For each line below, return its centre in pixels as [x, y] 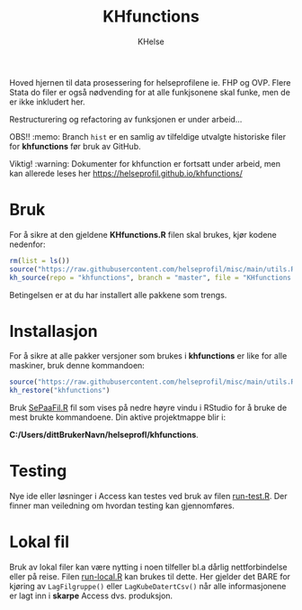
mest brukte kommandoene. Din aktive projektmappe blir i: [118, 417]
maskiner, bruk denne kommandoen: [77, 366]
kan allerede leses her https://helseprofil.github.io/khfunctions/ [126, 173]
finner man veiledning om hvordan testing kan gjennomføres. [122, 505]
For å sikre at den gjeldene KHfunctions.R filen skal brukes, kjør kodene [143, 234]
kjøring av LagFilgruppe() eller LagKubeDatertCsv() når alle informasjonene [148, 587]
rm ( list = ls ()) [40, 260]
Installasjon [53, 331]
